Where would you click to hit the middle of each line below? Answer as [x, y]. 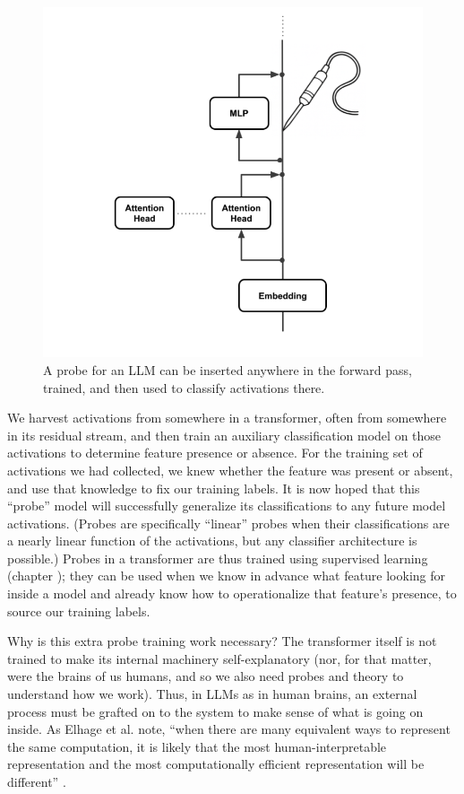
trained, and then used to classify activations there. [184, 387]
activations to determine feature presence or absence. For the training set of [215, 453]
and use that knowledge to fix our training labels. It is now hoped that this [214, 488]
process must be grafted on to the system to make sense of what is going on [215, 711]
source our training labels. [79, 611]
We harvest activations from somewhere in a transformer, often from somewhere [227, 418]
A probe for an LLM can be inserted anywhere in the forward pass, [228, 369]
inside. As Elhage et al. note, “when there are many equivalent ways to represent [229, 729]
